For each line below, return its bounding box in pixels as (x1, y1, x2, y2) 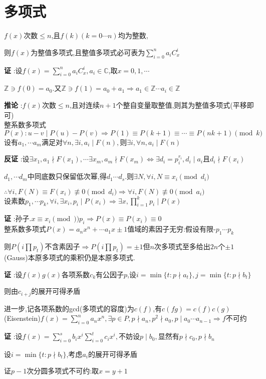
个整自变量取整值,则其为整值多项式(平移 (116, 99, 247, 110)
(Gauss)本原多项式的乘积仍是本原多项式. (4, 252, 135, 263)
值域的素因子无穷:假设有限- (127, 224, 216, 234)
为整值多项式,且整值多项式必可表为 (31, 47, 145, 57)
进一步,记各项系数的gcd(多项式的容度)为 (4, 303, 134, 313)
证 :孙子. (4, 213, 32, 224)
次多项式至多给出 (154, 241, 210, 252)
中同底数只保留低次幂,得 (27, 171, 107, 181)
